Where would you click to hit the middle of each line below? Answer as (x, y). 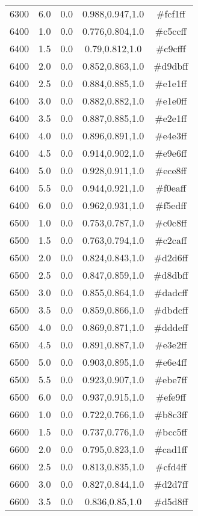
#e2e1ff (171, 118)
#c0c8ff (171, 223)
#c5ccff (171, 31)
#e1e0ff (171, 101)
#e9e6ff (171, 153)
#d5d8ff (171, 501)
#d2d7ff (171, 484)
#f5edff (171, 205)
